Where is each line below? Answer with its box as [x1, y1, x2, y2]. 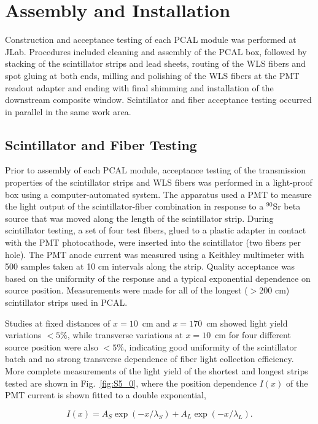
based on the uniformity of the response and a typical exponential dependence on [5, 271, 311, 284]
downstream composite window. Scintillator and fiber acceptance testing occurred [5, 93, 312, 106]
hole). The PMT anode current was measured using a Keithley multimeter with [5, 248, 304, 260]
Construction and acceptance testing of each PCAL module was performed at [5, 33, 297, 46]
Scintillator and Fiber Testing [5, 135, 197, 154]
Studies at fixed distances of [5, 316, 111, 329]
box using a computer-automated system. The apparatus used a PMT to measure [5, 187, 312, 200]
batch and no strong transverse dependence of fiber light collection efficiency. [5, 352, 294, 365]
